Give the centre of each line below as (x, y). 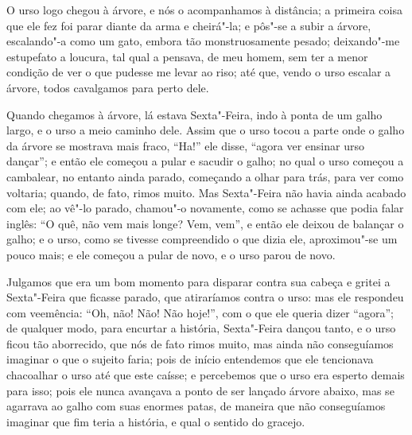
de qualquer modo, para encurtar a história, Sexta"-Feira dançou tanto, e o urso (201, 328)
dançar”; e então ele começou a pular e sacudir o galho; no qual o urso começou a (205, 161)
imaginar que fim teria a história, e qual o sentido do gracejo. (156, 421)
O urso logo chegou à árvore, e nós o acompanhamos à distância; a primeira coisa (204, 10)
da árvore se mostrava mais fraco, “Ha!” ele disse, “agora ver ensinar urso (185, 145)
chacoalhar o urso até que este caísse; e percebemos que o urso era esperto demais (206, 375)
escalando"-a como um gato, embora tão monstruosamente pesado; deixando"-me (203, 41)
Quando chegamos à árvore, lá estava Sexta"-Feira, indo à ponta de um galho (194, 114)
